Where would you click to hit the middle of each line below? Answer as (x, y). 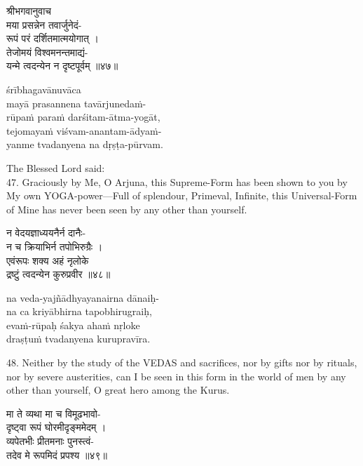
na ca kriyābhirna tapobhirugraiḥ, (79, 311)
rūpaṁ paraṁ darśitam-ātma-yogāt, (83, 117)
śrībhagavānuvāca (44, 89)
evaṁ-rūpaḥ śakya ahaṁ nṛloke (73, 325)
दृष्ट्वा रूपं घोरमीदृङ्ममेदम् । (56, 427)
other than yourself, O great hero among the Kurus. (118, 390)
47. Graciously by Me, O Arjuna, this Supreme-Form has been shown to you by (177, 181)
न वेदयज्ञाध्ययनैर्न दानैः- (46, 233)
